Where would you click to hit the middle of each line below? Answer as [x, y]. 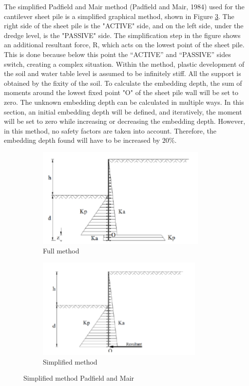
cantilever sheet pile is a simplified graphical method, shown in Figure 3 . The [119, 16]
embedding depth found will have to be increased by [82, 140]
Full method [61, 251]
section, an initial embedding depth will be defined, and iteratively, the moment [123, 111]
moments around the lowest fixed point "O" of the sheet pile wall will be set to [121, 92]
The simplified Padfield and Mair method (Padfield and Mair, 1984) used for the [124, 6]
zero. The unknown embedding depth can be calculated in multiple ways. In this [124, 102]
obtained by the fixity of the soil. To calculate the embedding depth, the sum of [123, 83]
